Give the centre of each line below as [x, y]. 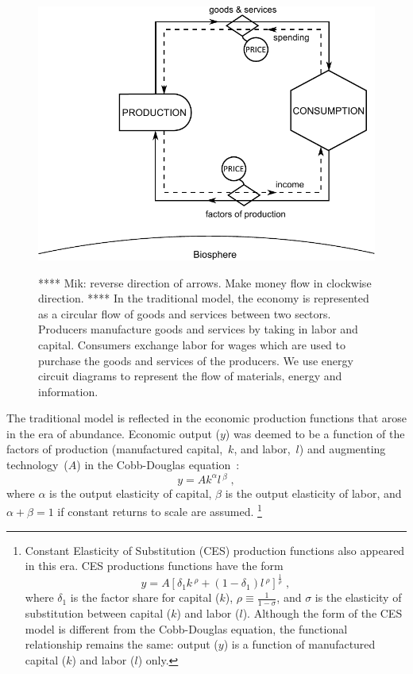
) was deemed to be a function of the [315, 433]
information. [68, 391]
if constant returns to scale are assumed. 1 [160, 510]
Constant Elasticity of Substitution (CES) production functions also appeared [215, 550]
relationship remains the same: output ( [122, 644]
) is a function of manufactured [299, 644]
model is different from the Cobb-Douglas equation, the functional [186, 628]
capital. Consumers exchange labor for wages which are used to [192, 344]
